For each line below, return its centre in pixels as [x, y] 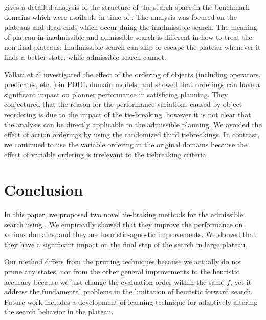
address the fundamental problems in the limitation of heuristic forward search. [128, 292]
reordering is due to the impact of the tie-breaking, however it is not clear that [128, 114]
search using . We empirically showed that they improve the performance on [124, 224]
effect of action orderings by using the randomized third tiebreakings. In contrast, [132, 134]
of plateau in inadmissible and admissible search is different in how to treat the [128, 37]
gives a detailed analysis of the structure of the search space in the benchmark [127, 7]
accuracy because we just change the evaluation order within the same [114, 281]
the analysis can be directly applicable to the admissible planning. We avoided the [133, 124]
